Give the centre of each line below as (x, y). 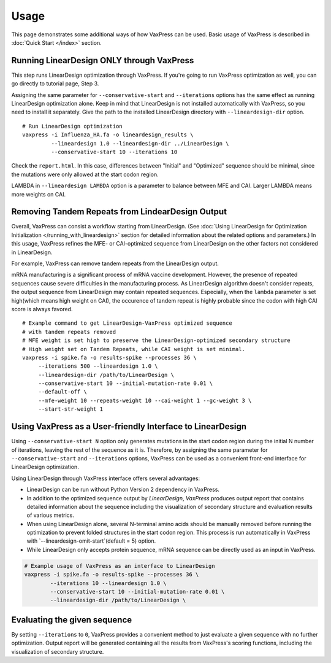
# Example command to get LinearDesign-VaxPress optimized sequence (127, 323)
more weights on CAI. (39, 194)
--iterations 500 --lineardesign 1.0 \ (98, 366)
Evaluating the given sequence (72, 620)
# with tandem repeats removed (69, 332)
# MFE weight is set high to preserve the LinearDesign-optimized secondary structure (156, 340)
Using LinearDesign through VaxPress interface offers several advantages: (106, 478)
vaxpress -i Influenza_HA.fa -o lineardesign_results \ (108, 135)
